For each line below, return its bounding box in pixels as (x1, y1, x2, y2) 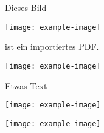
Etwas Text (5, 79, 47, 92)
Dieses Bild (5, 1, 47, 13)
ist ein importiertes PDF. (5, 40, 99, 53)
